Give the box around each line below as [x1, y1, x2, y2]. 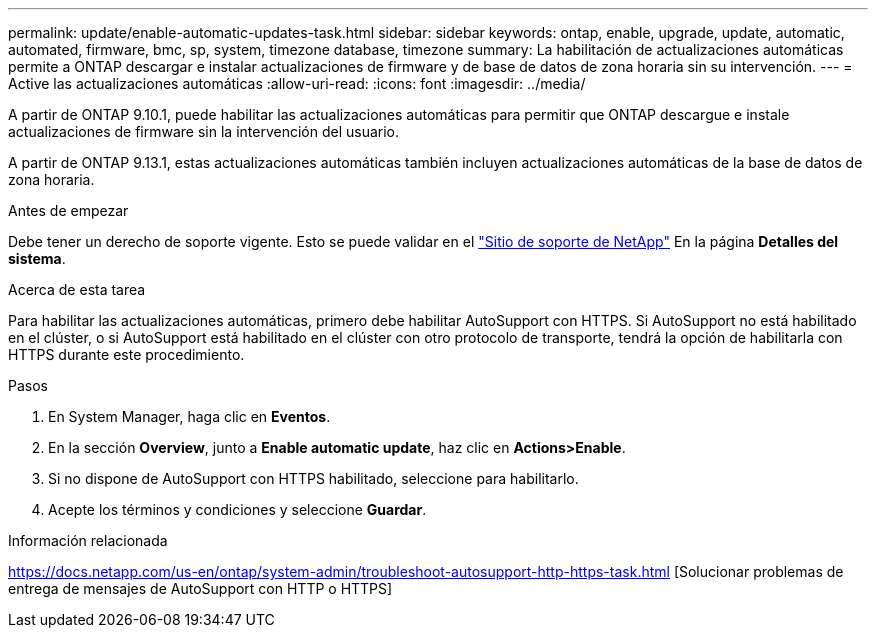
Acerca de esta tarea [8, 281, 146, 298]
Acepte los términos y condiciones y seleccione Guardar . [48, 501, 427, 518]
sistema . [8, 250, 66, 267]
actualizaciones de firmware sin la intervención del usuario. [8, 123, 400, 140]
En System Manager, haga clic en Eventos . [48, 408, 331, 425]
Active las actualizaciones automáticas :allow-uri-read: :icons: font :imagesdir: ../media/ [8, 75, 586, 92]
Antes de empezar [8, 202, 129, 219]
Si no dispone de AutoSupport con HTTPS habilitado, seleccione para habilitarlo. [48, 470, 579, 487]
